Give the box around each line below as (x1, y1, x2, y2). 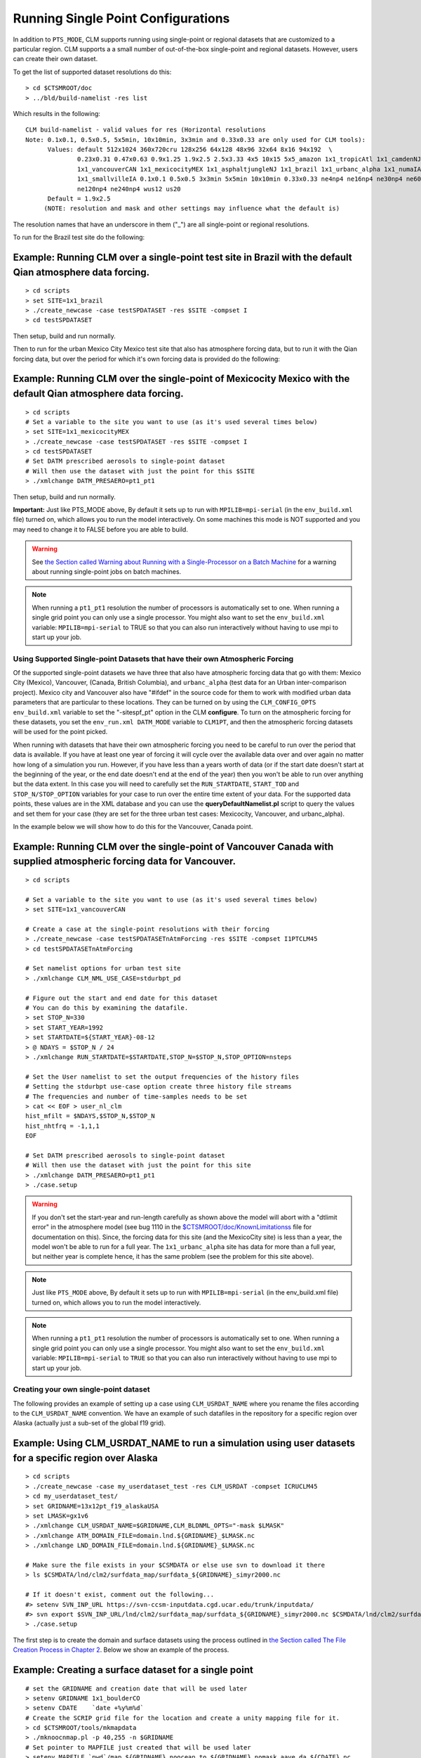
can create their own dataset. (13, 55, 98, 63)
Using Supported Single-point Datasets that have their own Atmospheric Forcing (13, 654, 294, 664)
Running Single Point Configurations (13, 11, 230, 26)
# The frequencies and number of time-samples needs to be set (25, 1092, 248, 1101)
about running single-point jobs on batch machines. (32, 567, 182, 576)
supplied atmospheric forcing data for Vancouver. (13, 855, 236, 868)
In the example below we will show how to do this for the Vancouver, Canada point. (13, 822, 253, 830)
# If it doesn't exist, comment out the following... (25, 1591, 214, 1599)
